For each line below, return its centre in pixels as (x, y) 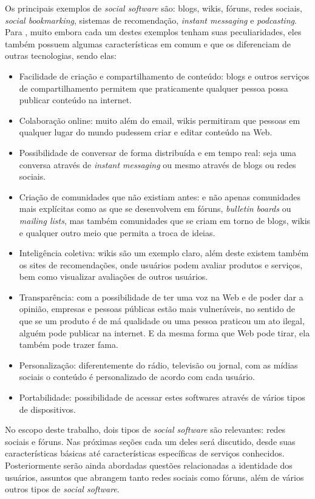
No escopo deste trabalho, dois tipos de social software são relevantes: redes (145, 429)
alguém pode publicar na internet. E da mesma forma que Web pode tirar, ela (164, 332)
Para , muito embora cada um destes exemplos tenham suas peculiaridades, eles (153, 32)
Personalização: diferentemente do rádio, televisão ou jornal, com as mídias (158, 365)
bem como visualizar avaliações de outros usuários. (113, 277)
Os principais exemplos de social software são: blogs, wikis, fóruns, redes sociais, (154, 8)
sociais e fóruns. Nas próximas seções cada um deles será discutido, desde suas (150, 441)
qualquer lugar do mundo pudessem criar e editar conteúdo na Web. (146, 132)
